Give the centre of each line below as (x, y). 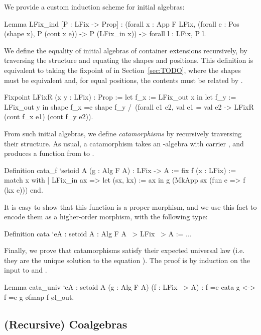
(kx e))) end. (24, 189)
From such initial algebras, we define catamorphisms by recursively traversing (123, 133)
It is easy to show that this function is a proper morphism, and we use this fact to (130, 206)
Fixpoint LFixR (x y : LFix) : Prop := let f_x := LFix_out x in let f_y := (120, 97)
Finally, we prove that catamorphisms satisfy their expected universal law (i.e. (124, 250)
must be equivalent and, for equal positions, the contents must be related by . (123, 80)
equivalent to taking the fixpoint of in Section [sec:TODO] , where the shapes (122, 70)
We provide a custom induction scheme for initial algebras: (94, 7)
